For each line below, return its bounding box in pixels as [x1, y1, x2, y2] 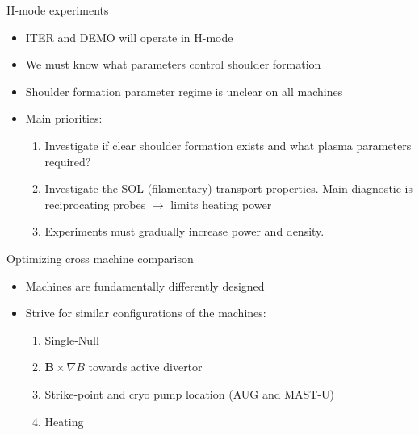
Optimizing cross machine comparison [6, 249, 194, 266]
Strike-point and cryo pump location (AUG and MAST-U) [44, 385, 334, 402]
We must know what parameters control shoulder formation [25, 56, 321, 73]
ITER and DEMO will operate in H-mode [25, 28, 233, 45]
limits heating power [170, 195, 272, 212]
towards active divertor [88, 358, 203, 375]
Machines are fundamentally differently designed [25, 277, 265, 294]
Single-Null [44, 331, 99, 348]
